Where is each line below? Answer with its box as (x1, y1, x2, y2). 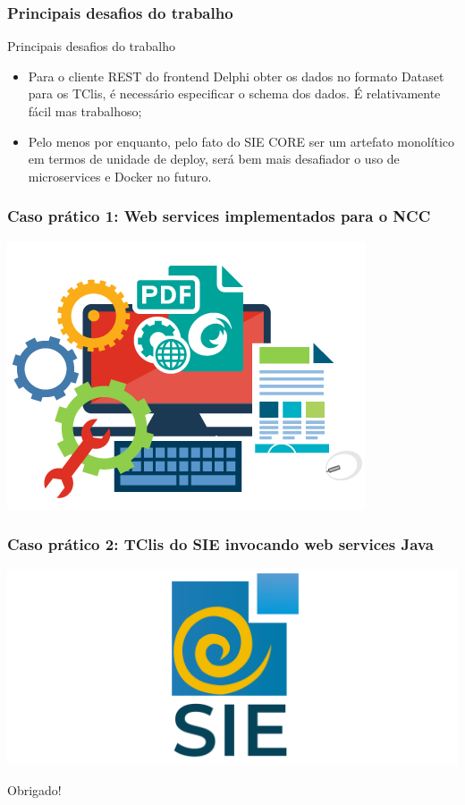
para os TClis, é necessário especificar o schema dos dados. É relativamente (28, 84, 441, 103)
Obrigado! (7, 780, 62, 799)
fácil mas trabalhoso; (28, 102, 142, 120)
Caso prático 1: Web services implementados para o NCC (7, 205, 431, 227)
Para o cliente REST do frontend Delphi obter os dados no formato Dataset (28, 66, 444, 85)
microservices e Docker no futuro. (28, 166, 212, 185)
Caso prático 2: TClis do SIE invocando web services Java (7, 533, 434, 555)
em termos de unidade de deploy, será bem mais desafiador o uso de (28, 149, 400, 168)
